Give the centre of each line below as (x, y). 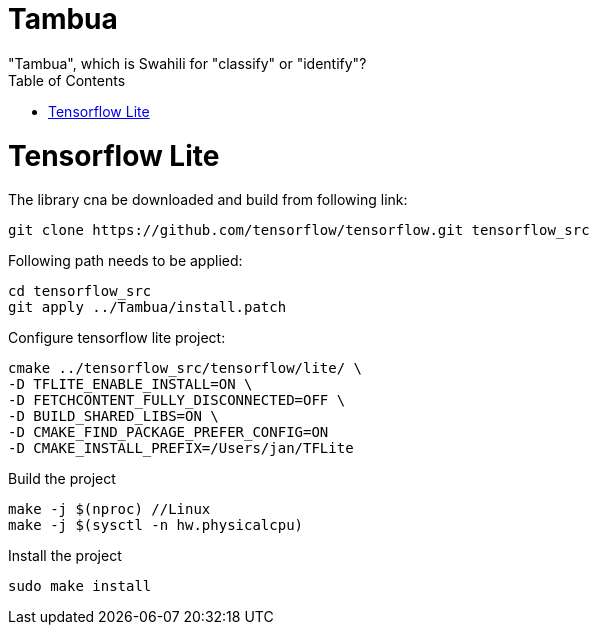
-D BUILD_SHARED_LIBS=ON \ (113, 416)
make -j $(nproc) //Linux (109, 509)
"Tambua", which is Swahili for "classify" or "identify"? (187, 63)
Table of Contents (67, 80)
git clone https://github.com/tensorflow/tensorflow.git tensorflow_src (299, 230)
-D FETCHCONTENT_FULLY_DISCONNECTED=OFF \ (177, 400)
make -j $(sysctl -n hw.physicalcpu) (156, 525)
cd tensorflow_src (80, 291)
